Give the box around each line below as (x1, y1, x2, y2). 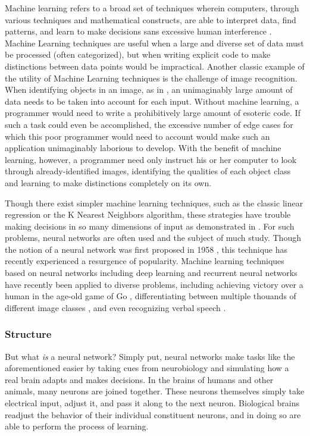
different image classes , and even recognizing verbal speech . (5, 301, 226, 313)
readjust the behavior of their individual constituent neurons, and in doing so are (5, 408, 301, 421)
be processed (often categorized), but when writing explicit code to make (5, 48, 271, 61)
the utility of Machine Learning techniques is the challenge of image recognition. (5, 71, 298, 84)
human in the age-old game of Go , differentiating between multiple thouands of (5, 290, 296, 302)
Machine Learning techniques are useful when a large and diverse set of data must (5, 36, 304, 49)
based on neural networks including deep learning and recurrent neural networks (5, 266, 298, 279)
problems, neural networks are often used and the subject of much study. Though (5, 231, 301, 244)
